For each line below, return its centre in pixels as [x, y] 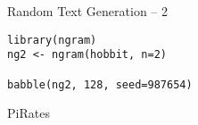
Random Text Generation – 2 [87, 11]
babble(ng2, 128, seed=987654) [100, 84]
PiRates [29, 113]
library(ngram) [52, 40]
